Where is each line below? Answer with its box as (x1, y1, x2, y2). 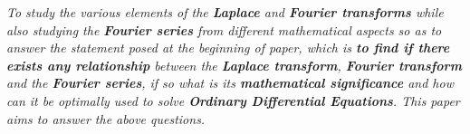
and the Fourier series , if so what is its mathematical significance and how (6, 73, 454, 92)
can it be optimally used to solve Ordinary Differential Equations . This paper (6, 91, 460, 110)
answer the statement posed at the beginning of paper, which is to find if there (6, 38, 450, 57)
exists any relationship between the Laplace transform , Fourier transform (6, 55, 462, 74)
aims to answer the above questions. (6, 109, 206, 128)
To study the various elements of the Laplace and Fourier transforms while (6, 3, 444, 21)
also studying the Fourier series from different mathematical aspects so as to (6, 20, 442, 39)
